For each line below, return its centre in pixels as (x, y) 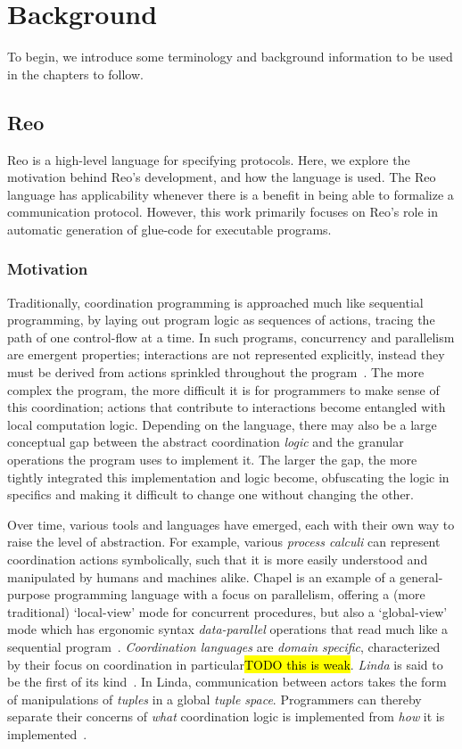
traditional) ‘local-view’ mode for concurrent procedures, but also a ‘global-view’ (227, 611)
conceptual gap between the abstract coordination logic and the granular (206, 442)
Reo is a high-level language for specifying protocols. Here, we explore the (209, 159)
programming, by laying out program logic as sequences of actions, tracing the (221, 320)
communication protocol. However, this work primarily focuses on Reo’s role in (223, 212)
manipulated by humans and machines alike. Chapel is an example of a (202, 576)
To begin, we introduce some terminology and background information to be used (230, 57)
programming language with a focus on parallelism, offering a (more (239, 594)
